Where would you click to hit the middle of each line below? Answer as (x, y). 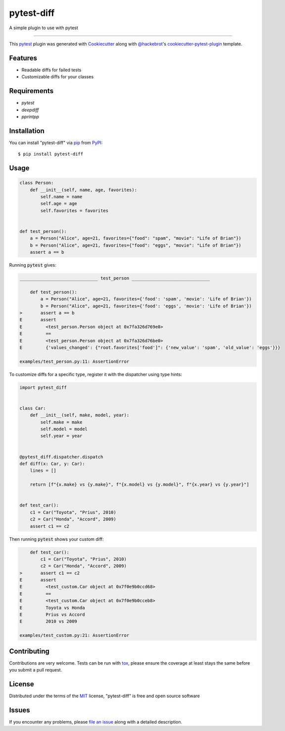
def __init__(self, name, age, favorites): (83, 190)
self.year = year (61, 436)
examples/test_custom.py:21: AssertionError (74, 635)
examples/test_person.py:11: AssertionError (74, 361)
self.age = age (59, 204)
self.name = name (61, 197)
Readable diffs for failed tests (51, 70)
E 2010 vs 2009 (48, 621)
